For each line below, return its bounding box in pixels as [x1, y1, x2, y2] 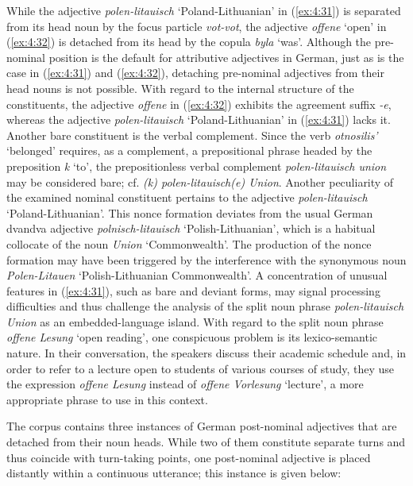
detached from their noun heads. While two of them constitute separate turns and [6, 434, 406, 450]
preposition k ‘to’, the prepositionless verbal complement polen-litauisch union [6, 157, 387, 174]
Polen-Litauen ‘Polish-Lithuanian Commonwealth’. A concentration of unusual [6, 267, 388, 283]
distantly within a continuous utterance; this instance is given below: [6, 465, 342, 481]
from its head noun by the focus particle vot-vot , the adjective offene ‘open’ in [6, 17, 387, 34]
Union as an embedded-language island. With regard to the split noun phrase [6, 313, 384, 330]
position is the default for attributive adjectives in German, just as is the [48, 48, 404, 65]
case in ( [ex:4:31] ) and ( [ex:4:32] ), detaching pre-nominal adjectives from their [6, 64, 384, 81]
